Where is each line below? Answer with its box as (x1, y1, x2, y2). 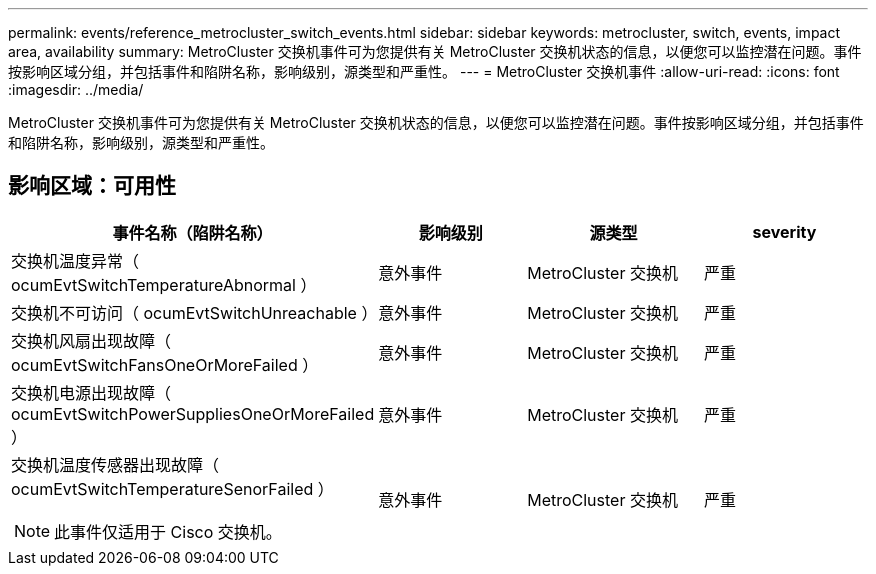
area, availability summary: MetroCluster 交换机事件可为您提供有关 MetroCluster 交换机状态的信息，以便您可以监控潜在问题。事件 (8, 43, 862, 60)
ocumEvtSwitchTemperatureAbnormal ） (11, 274, 317, 295)
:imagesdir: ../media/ (8, 81, 144, 98)
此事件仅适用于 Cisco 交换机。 (54, 521, 282, 542)
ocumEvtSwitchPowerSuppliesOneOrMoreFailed (11, 403, 375, 424)
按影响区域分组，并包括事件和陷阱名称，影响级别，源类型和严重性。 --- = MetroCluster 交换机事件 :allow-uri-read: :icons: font (8, 63, 840, 80)
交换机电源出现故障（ (11, 382, 172, 403)
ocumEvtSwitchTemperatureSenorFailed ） (11, 478, 334, 499)
